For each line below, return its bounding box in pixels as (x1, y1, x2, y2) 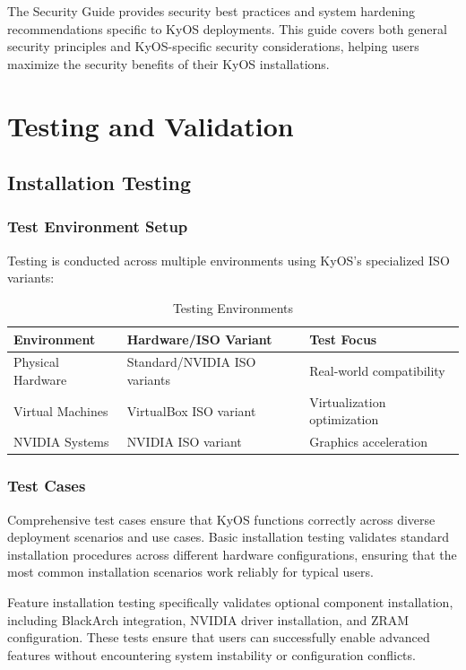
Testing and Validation (7, 107, 294, 144)
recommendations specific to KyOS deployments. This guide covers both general (7, 19, 447, 38)
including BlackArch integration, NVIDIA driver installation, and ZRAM (7, 610, 410, 629)
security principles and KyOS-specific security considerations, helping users (7, 37, 419, 56)
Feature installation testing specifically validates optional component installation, (7, 592, 453, 611)
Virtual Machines (13, 401, 108, 420)
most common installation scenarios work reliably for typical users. (7, 562, 374, 581)
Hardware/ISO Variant (126, 329, 272, 348)
